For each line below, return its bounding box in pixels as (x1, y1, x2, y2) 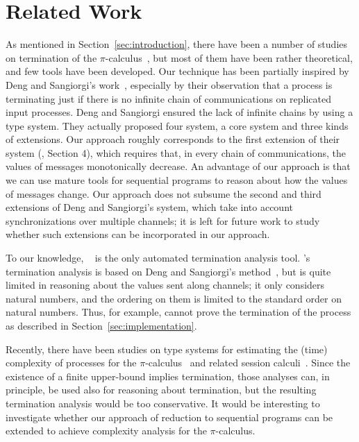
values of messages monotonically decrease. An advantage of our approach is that (6, 159, 351, 173)
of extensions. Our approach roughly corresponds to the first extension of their (6, 132, 340, 146)
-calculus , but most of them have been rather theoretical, (105, 50, 353, 65)
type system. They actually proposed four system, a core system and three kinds (6, 118, 349, 133)
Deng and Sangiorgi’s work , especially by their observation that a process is (6, 77, 333, 92)
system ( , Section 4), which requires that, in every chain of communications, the (6, 145, 347, 160)
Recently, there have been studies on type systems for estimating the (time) (6, 341, 328, 356)
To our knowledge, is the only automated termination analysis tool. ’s (6, 250, 310, 265)
